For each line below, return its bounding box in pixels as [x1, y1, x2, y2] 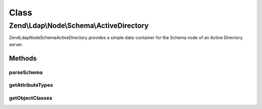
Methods [9, 54, 37, 62]
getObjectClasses [9, 95, 53, 101]
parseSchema [9, 69, 43, 76]
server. [9, 41, 23, 47]
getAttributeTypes [9, 82, 53, 89]
